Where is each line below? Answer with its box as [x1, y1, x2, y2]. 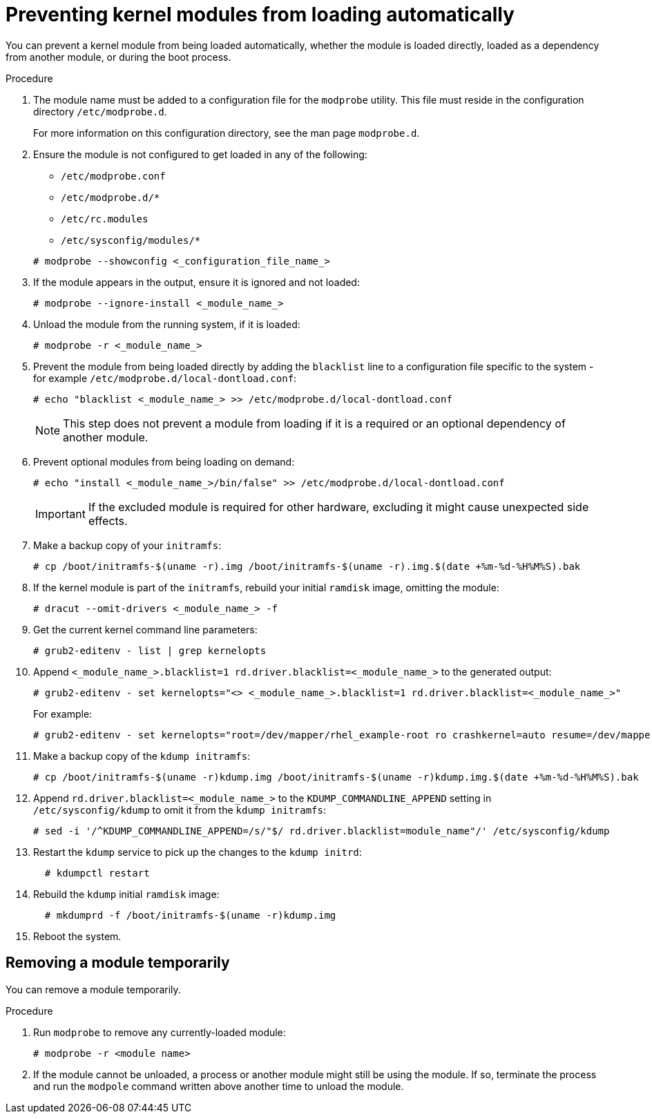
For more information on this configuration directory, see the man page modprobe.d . [33, 126, 420, 139]
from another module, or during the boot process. [6, 50, 231, 63]
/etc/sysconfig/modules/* [61, 234, 201, 246]
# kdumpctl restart [44, 867, 150, 879]
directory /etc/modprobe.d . [33, 105, 167, 117]
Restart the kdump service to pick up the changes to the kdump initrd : [33, 845, 362, 858]
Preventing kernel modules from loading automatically [6, 3, 515, 26]
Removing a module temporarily [6, 954, 230, 972]
